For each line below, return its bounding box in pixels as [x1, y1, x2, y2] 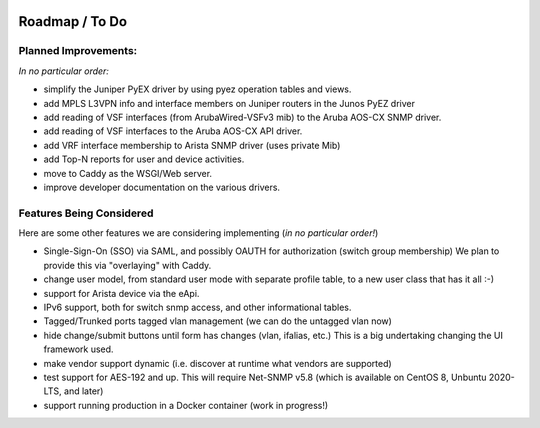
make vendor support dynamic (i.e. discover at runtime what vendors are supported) [43, 357, 392, 369]
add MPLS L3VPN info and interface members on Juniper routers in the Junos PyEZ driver [43, 97, 415, 109]
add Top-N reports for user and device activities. [43, 153, 245, 165]
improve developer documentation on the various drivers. [43, 181, 280, 193]
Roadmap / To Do [18, 13, 128, 30]
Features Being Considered [18, 206, 154, 220]
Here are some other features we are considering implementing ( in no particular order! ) [18, 227, 379, 239]
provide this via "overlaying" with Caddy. [43, 259, 212, 271]
